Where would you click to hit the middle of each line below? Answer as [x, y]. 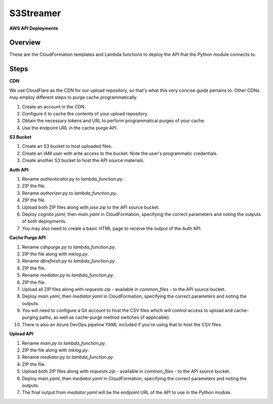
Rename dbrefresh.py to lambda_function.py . [69, 261]
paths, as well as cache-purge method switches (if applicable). [105, 317]
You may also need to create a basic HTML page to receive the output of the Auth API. [112, 228]
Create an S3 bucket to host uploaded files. [67, 146]
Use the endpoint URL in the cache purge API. [70, 128]
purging [30, 317]
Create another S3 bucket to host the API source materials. [83, 160]
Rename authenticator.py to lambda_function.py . [73, 179]
